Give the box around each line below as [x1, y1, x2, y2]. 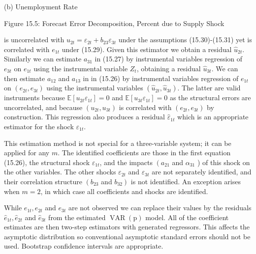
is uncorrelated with [4, 34, 64, 45]
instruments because [4, 92, 65, 103]
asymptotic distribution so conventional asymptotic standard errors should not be [4, 231, 251, 241]
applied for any [4, 147, 50, 158]
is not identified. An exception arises [130, 176, 241, 186]
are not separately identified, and [152, 167, 252, 177]
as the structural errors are [169, 92, 251, 103]
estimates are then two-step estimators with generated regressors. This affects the [4, 222, 250, 232]
